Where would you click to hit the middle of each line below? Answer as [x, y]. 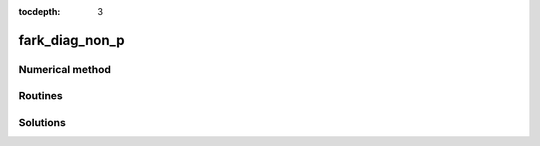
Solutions [42, 122]
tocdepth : [39, 11]
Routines [41, 96]
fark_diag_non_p [71, 40]
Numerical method [65, 69]
